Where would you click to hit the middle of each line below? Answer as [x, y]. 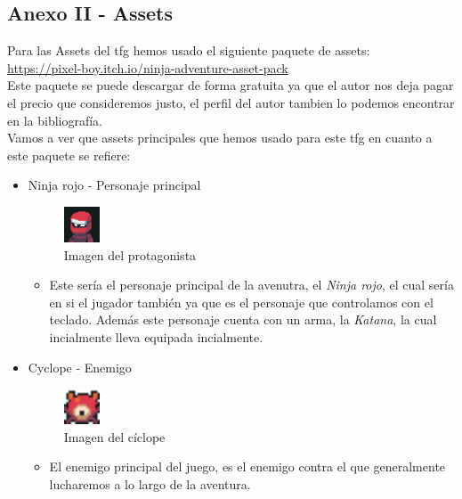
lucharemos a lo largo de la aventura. [150, 483]
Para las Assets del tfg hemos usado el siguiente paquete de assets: [189, 50]
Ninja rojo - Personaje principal [114, 185]
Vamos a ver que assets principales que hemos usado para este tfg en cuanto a [220, 138]
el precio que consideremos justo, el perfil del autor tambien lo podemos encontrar [231, 102]
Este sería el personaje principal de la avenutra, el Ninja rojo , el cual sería [251, 285]
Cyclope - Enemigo [80, 367]
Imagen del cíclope [114, 436]
